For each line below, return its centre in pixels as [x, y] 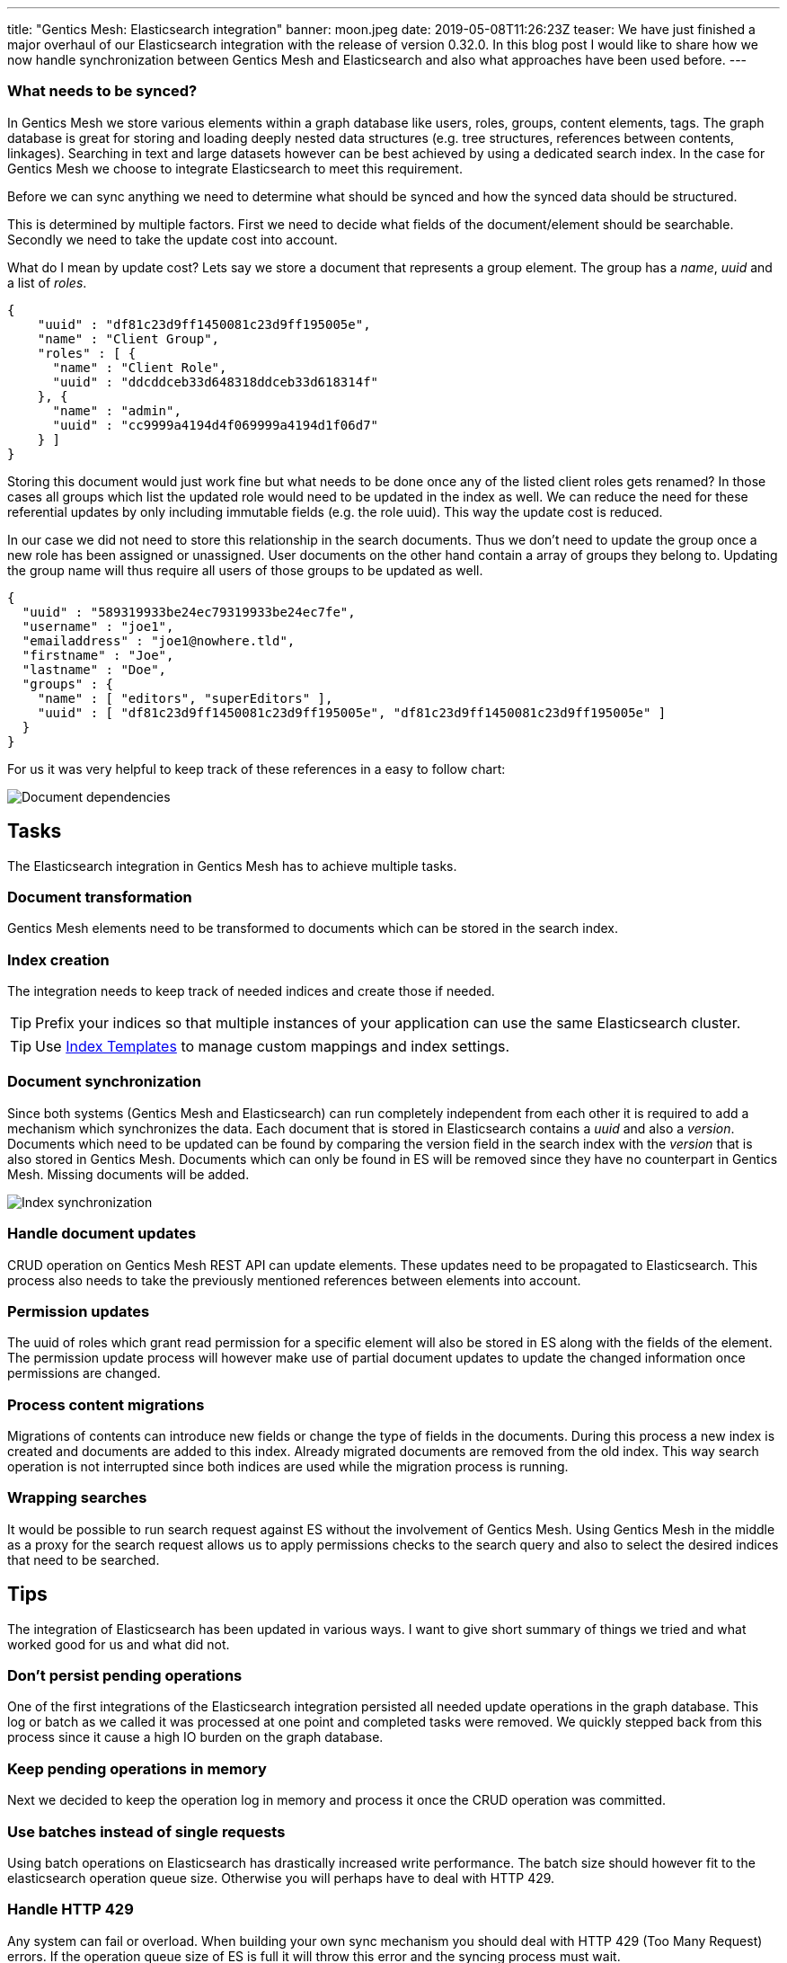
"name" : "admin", [117, 410]
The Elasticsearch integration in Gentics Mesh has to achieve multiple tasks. [232, 866]
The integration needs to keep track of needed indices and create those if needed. [251, 991]
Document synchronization [104, 1082]
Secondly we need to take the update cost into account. [172, 239]
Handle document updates [102, 1234]
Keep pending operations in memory [137, 1768]
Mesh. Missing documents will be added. [128, 1174]
